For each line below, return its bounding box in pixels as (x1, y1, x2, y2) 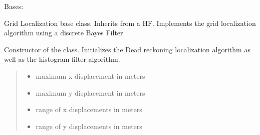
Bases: (4, 1, 24, 11)
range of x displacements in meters (36, 104, 142, 115)
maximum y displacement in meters (36, 87, 145, 98)
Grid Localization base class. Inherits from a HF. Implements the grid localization (4, 17, 256, 28)
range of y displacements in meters (36, 121, 142, 131)
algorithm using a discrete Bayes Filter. (4, 27, 125, 38)
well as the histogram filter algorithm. (4, 54, 120, 64)
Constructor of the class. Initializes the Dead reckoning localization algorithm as (4, 44, 250, 54)
